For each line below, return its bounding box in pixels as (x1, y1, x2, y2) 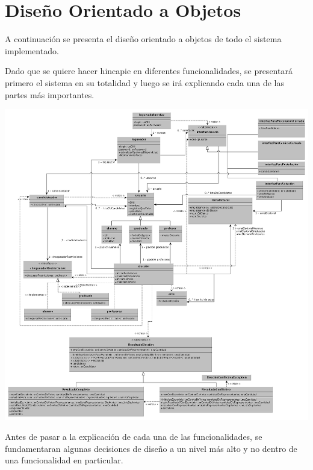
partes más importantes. (5, 88, 95, 101)
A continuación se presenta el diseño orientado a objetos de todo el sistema (5, 33, 282, 45)
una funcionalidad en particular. (5, 454, 123, 466)
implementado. (5, 44, 59, 57)
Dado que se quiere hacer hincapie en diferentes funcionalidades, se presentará (5, 64, 293, 77)
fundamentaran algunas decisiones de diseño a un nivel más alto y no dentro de (5, 442, 297, 454)
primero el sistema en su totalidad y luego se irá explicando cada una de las (5, 76, 285, 89)
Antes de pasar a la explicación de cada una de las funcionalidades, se (5, 430, 262, 443)
